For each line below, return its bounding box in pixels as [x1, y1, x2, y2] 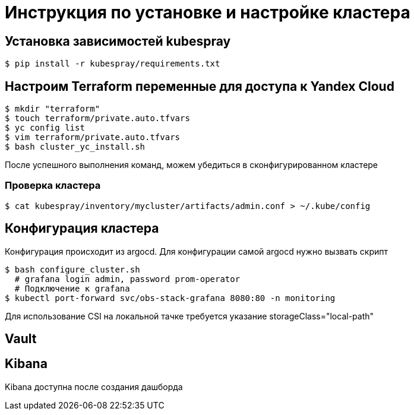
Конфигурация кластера [5, 221, 159, 236]
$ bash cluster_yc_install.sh [5, 142, 146, 152]
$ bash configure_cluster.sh [5, 264, 140, 274]
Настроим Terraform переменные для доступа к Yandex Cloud [5, 78, 394, 94]
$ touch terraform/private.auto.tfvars [5, 113, 190, 123]
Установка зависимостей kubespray [5, 33, 231, 49]
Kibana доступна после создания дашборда [5, 381, 183, 392]
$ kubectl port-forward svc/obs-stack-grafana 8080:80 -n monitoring [5, 293, 336, 303]
